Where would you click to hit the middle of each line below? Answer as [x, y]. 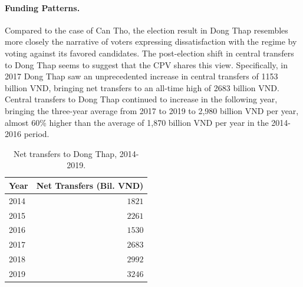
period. [37, 134]
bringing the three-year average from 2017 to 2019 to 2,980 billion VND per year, [152, 110]
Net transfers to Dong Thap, [65, 153]
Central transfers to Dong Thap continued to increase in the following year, [141, 99]
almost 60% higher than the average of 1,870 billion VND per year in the [137, 122]
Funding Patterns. [42, 7]
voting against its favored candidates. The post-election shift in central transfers [149, 53]
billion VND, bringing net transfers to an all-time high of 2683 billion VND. [142, 87]
